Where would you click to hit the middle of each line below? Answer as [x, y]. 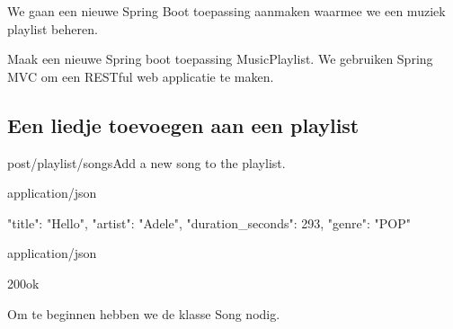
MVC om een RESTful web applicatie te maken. [141, 76]
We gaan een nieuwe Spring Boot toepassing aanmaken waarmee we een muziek [226, 11]
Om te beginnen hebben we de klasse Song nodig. [144, 313]
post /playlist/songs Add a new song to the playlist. [147, 162]
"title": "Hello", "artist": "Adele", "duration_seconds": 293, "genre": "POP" [209, 222]
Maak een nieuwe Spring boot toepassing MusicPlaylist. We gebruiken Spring [220, 59]
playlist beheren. [53, 28]
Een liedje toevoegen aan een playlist [183, 124]
